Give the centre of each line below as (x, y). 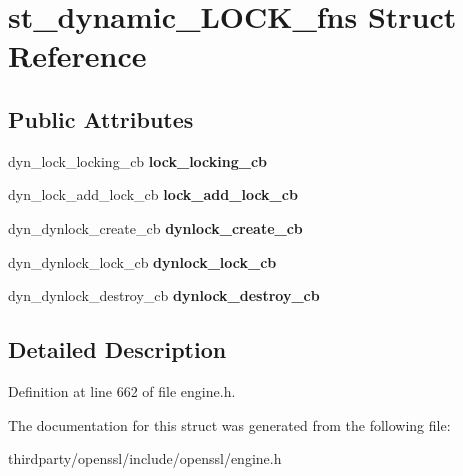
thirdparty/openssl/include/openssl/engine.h (145, 458)
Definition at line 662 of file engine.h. (122, 390)
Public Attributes (101, 118)
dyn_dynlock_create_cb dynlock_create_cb (155, 227)
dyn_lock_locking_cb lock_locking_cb (138, 160)
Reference (77, 55)
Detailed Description (117, 349)
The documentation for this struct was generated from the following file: (229, 424)
